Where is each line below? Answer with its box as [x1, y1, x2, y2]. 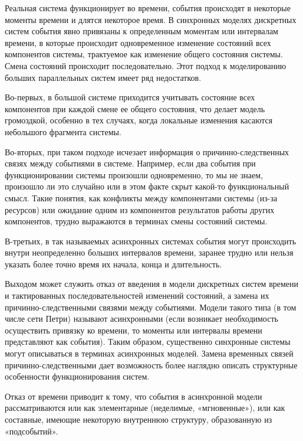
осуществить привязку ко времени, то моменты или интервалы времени [5, 324, 262, 336]
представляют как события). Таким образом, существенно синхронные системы [5, 335, 291, 348]
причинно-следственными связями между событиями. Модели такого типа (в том [5, 300, 297, 313]
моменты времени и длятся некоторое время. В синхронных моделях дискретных [5, 13, 297, 25]
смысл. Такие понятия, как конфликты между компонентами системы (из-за [5, 191, 278, 204]
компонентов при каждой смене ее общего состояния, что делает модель [5, 102, 265, 115]
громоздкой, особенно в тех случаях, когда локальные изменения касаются [5, 114, 273, 126]
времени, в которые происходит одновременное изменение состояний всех [5, 36, 271, 48]
